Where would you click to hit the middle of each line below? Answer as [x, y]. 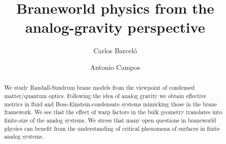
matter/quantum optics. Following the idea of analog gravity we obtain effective [105, 95]
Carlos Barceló [115, 51]
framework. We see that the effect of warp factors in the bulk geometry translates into [113, 112]
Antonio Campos [115, 67]
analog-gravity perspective [115, 27]
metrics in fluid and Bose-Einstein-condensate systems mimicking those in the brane [111, 104]
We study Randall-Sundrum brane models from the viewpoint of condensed [99, 88]
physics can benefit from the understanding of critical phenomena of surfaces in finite [112, 128]
